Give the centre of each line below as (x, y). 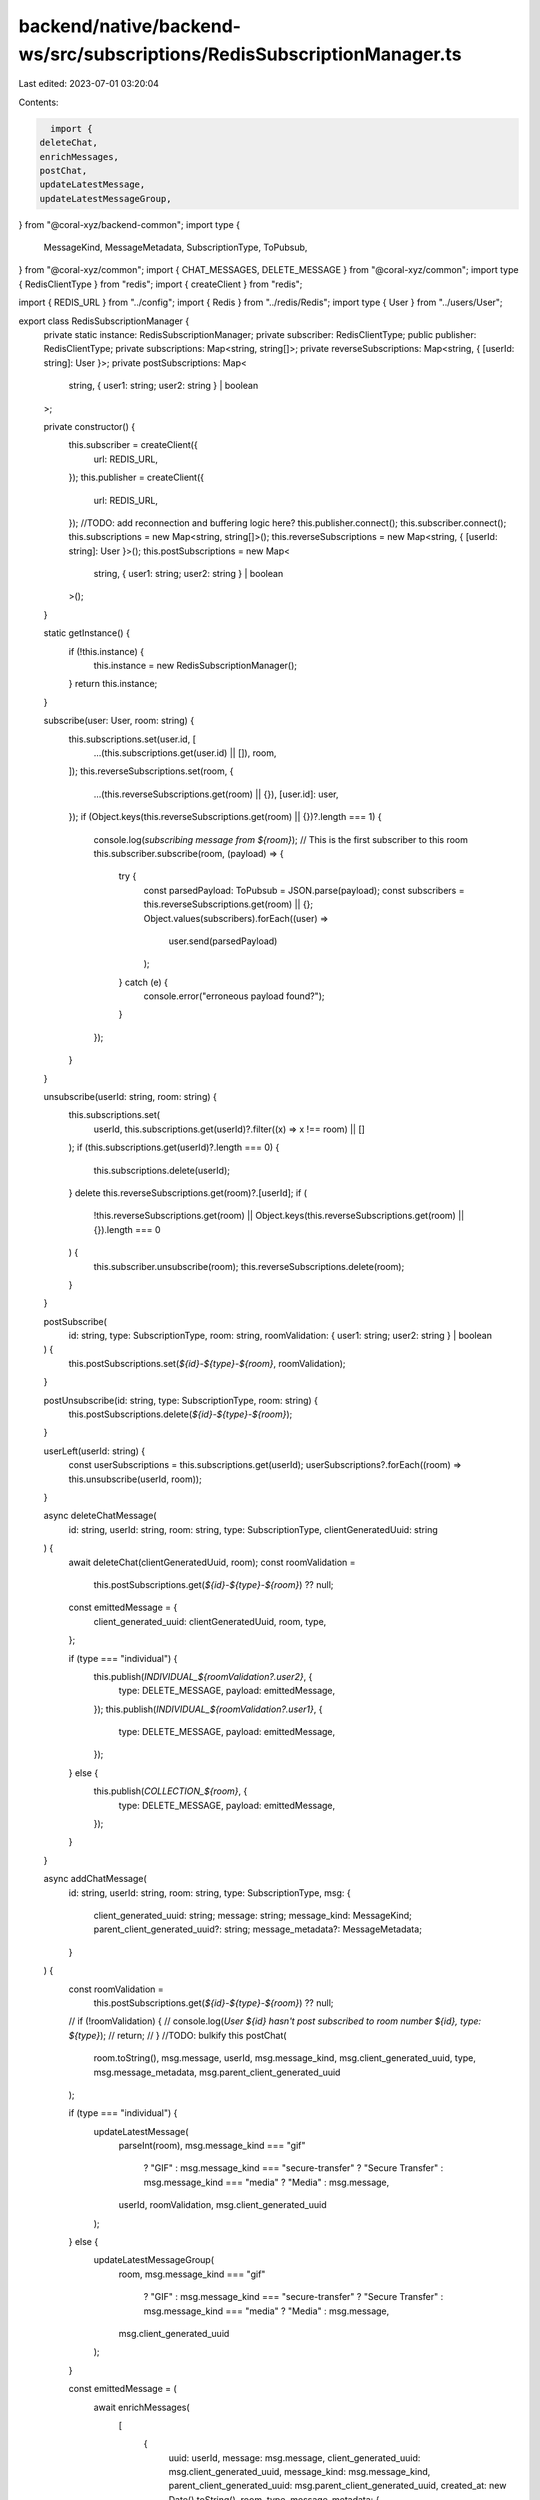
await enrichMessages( (141, 2407)
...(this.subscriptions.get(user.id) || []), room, (185, 752)
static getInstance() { (86, 633)
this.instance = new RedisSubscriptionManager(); (195, 666)
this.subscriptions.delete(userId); (161, 1170)
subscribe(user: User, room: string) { (119, 721)
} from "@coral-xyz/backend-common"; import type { (129, 224)
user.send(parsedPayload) (223, 941)
